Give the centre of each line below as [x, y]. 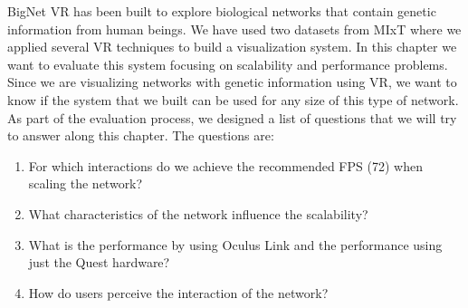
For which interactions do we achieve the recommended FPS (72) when [225, 165]
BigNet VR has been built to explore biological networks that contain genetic [222, 11]
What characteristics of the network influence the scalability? [198, 213]
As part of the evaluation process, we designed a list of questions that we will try [232, 117]
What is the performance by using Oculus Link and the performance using [235, 244]
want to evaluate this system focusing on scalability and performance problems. [228, 64]
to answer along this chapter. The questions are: [141, 135]
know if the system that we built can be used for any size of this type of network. [233, 99]
